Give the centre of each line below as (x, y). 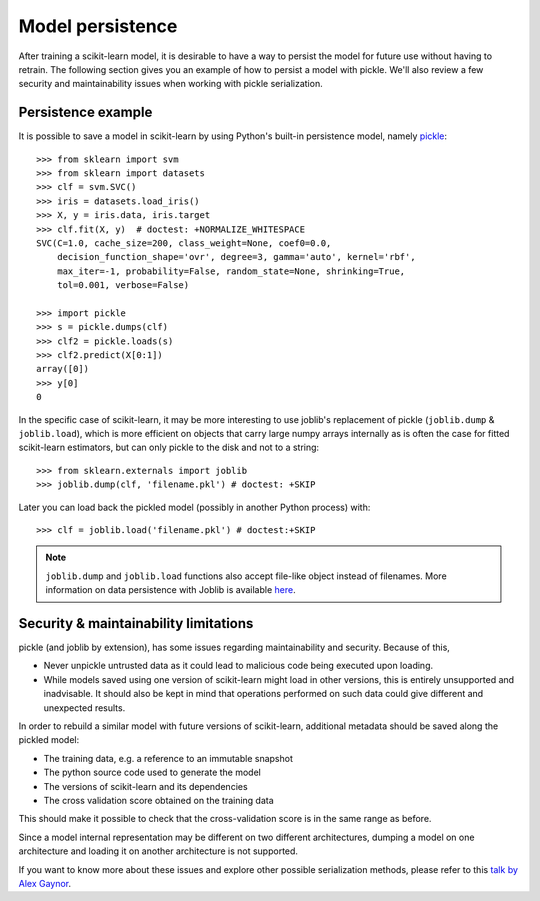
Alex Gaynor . (45, 883)
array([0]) (63, 369)
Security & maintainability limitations (136, 623)
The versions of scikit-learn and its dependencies (146, 786)
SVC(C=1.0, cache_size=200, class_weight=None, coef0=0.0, (184, 243)
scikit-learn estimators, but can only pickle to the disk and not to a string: (169, 447)
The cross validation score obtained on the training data (158, 800)
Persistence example (85, 112)
